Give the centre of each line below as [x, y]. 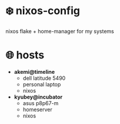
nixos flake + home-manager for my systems [60, 31]
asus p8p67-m [41, 103]
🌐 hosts [25, 55]
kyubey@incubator [38, 97]
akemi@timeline [34, 71]
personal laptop [42, 84]
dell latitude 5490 [44, 78]
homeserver [37, 109]
